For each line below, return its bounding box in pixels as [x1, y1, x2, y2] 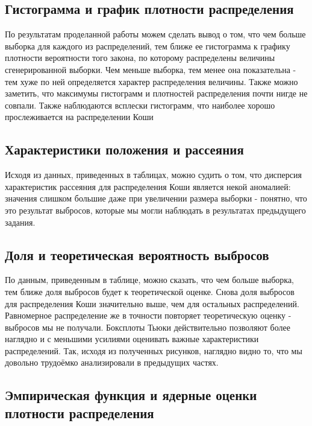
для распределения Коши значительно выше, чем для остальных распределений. [5, 297, 299, 310]
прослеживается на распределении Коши [5, 110, 154, 123]
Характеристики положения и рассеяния [5, 140, 244, 159]
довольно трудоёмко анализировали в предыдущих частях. [5, 356, 219, 369]
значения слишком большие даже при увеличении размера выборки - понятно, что [5, 192, 307, 205]
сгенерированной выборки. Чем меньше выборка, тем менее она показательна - [5, 63, 296, 75]
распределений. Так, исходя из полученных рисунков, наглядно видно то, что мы [5, 344, 302, 357]
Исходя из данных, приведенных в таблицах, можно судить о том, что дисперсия [5, 168, 302, 181]
